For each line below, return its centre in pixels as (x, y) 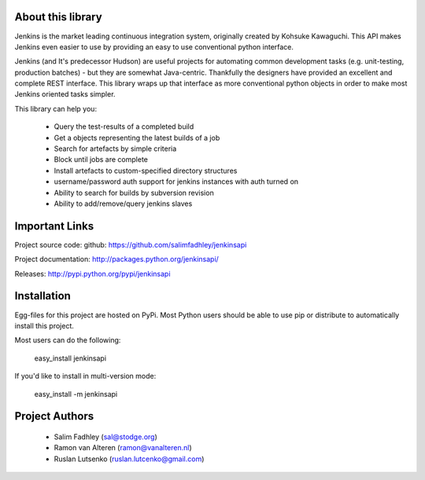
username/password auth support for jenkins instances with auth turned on (176, 181)
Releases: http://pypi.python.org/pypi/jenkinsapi (92, 273)
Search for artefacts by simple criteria (115, 148)
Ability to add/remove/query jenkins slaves (123, 203)
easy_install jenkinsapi (70, 358)
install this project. (44, 325)
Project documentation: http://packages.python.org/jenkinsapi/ (117, 259)
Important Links (54, 226)
